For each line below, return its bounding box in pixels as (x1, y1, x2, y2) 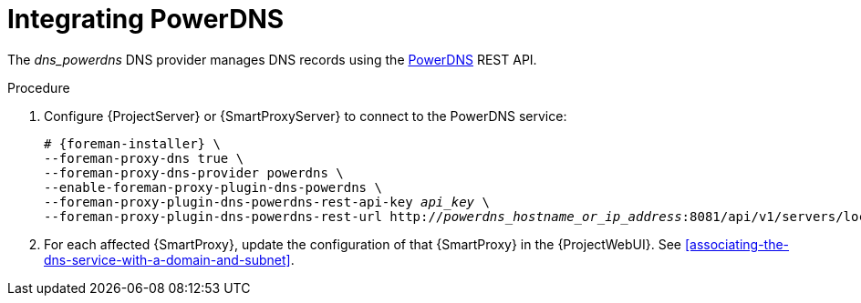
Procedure (7, 79, 70, 96)
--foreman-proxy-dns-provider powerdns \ (44, 165, 344, 180)
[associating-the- (684, 236, 790, 252)
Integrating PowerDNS (7, 4, 285, 35)
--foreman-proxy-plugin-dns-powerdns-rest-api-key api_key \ (44, 194, 490, 209)
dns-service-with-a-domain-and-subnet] (44, 251, 291, 268)
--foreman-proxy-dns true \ (44, 150, 244, 166)
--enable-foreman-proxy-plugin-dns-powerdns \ (44, 179, 382, 195)
